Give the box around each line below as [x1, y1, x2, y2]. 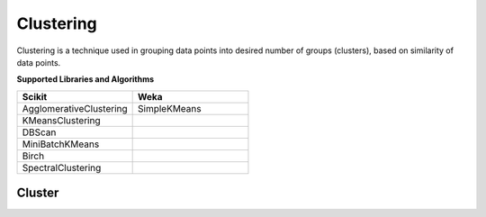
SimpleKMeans [138, 102, 202, 114]
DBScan [22, 126, 57, 139]
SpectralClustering [22, 161, 102, 174]
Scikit [22, 90, 48, 103]
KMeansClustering [22, 113, 101, 126]
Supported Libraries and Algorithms [16, 74, 155, 85]
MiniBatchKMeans [22, 138, 100, 150]
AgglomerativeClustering [22, 102, 128, 114]
